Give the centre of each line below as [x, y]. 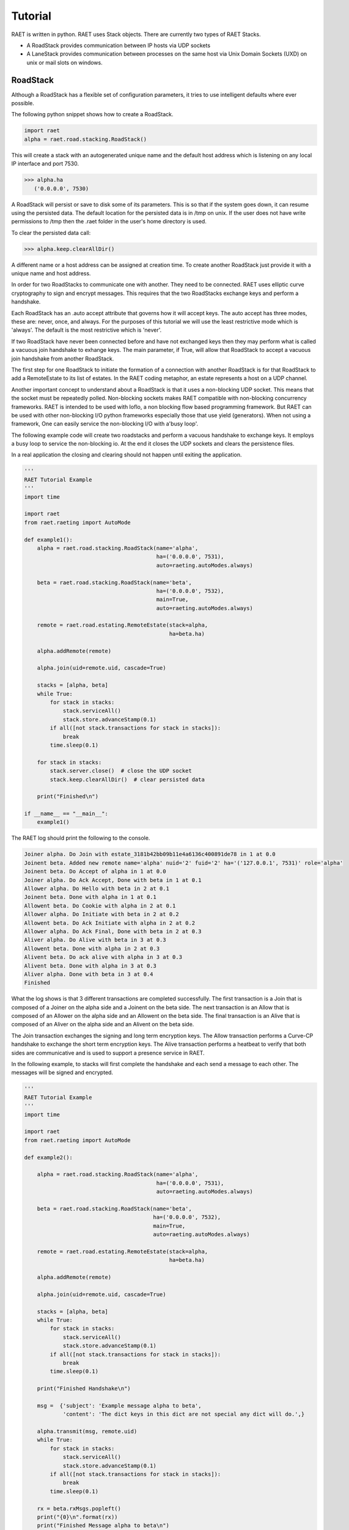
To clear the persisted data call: [51, 233]
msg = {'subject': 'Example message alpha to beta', [119, 1405]
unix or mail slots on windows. [65, 62]
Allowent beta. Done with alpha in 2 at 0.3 [92, 948]
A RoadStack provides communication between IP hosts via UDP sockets [119, 45]
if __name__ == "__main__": [66, 814]
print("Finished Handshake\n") [84, 1389]
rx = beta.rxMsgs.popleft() [79, 1508]
